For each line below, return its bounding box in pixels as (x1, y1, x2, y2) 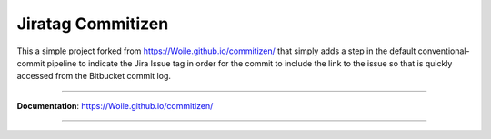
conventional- (417, 45, 470, 56)
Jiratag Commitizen (16, 14, 169, 34)
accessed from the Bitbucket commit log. (16, 71, 172, 82)
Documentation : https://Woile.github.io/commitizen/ (16, 100, 214, 111)
